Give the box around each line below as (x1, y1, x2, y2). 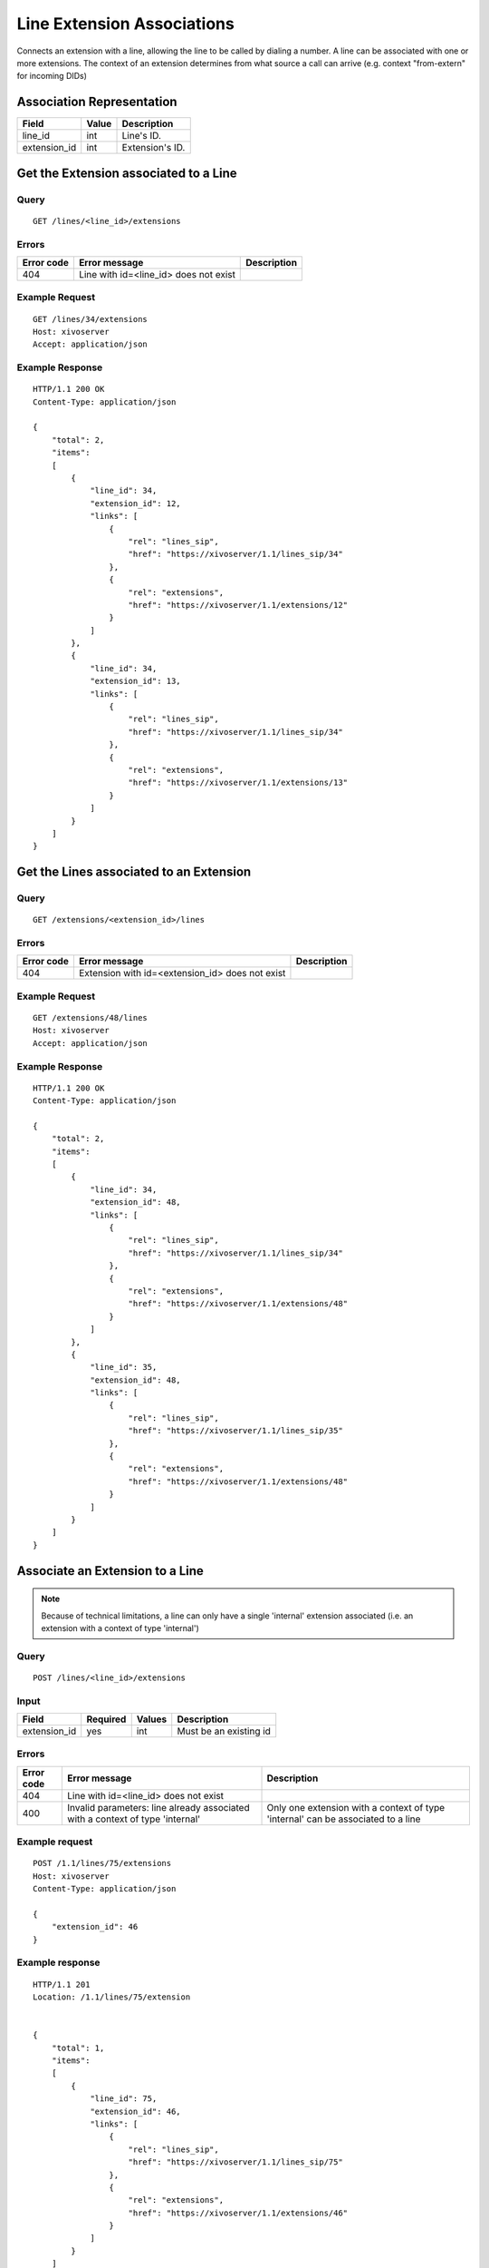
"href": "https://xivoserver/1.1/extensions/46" (128, 2207, 349, 2218)
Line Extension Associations (16, 14, 235, 34)
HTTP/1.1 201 (33, 1979, 91, 1989)
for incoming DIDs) (16, 71, 88, 82)
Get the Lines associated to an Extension (16, 865, 252, 880)
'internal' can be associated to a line (266, 1813, 421, 1825)
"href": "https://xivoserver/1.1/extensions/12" (128, 600, 349, 610)
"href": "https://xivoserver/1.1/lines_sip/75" (128, 2157, 343, 2167)
